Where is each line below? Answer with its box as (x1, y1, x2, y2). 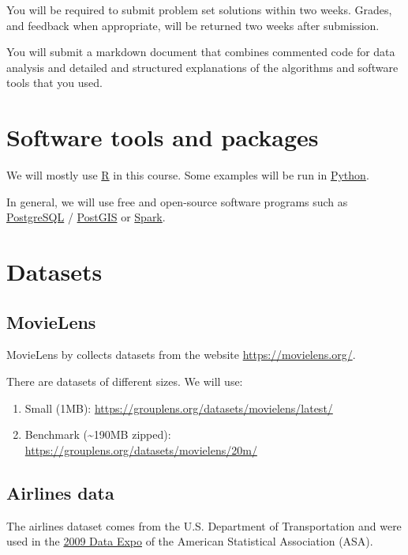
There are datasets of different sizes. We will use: (6, 373, 243, 390)
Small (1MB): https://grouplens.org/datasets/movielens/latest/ (24, 399, 333, 416)
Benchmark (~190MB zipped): (24, 426, 171, 443)
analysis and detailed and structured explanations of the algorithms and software (6, 59, 399, 75)
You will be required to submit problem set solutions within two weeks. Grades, (6, 2, 392, 17)
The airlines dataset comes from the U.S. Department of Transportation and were (6, 517, 402, 534)
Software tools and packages (6, 121, 319, 153)
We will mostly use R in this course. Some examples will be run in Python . (6, 167, 369, 183)
